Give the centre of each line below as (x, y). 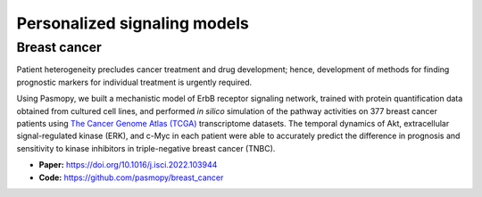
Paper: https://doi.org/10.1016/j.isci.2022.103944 (128, 165)
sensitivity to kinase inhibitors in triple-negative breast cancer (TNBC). (146, 148)
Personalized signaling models (133, 23)
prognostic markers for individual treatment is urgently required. (134, 82)
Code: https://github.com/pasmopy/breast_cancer (131, 177)
